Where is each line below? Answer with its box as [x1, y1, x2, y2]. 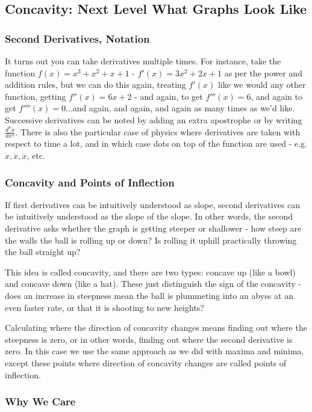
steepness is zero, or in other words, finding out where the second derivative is [5, 333, 293, 345]
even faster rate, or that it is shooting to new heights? [5, 301, 204, 313]
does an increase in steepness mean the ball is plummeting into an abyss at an [5, 289, 293, 301]
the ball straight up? [5, 245, 81, 258]
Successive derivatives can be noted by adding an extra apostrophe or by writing [5, 113, 302, 126]
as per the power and [224, 66, 302, 79]
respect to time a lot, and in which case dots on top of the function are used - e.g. [5, 137, 308, 150]
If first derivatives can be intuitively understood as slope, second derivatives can [5, 198, 300, 211]
